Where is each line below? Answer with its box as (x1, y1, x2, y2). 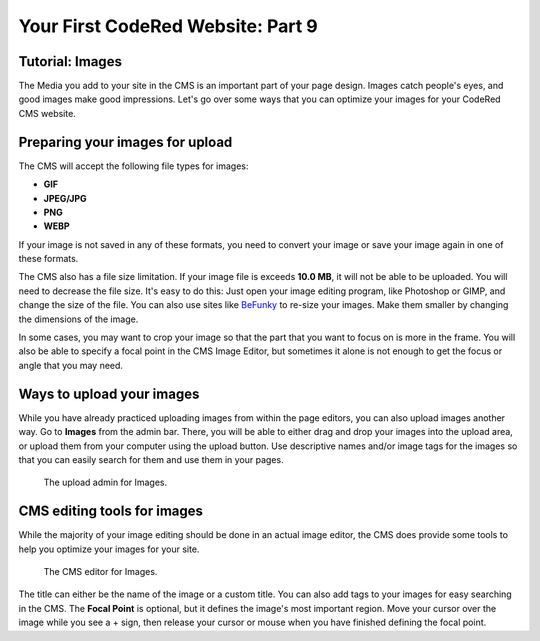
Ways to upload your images (18, 385, 200, 402)
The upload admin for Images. (43, 476, 168, 489)
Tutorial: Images (18, 53, 122, 70)
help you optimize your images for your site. (18, 543, 200, 555)
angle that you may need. (18, 359, 124, 371)
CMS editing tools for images (18, 503, 204, 520)
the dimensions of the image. (18, 313, 139, 325)
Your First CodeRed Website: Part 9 (18, 15, 319, 37)
